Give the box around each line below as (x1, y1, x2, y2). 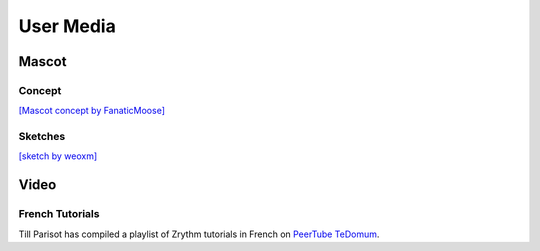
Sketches (18, 130, 66, 144)
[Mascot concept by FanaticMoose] (18, 105, 165, 117)
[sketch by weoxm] (18, 150, 98, 162)
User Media (18, 15, 117, 37)
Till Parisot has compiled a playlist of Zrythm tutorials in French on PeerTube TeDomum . (18, 228, 380, 240)
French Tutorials (18, 207, 100, 221)
